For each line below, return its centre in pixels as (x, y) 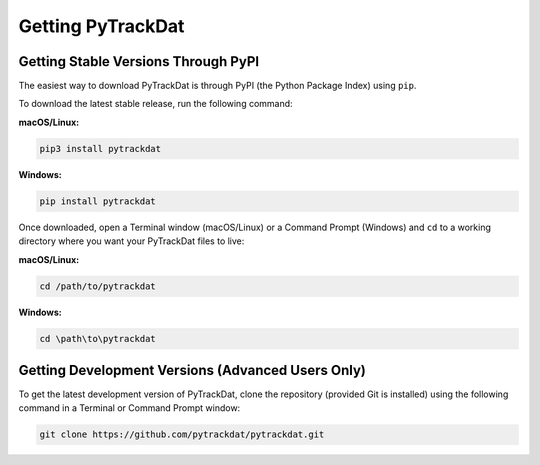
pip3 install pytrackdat (100, 148)
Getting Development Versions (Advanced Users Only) (192, 370)
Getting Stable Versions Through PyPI (139, 61)
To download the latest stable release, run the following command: (156, 104)
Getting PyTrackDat (101, 26)
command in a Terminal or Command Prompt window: (129, 408)
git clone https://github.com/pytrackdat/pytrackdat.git (182, 434)
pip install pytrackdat (98, 201)
